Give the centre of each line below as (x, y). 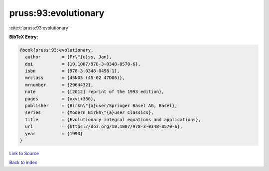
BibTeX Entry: (24, 37)
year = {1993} (54, 133)
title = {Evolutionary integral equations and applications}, (113, 120)
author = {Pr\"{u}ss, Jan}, (68, 57)
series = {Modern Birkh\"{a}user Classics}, (89, 113)
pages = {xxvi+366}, (61, 99)
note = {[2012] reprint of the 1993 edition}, (95, 92)
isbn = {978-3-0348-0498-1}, (72, 71)
